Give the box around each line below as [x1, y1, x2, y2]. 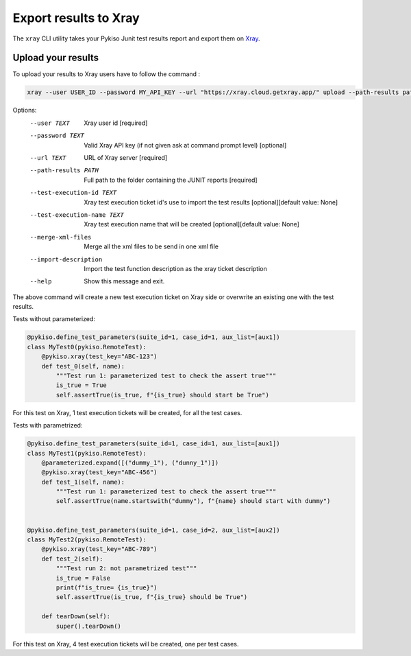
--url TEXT [29, 154, 66, 161]
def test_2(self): [41, 554, 103, 563]
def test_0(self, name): [41, 362, 125, 370]
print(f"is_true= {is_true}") [55, 584, 158, 591]
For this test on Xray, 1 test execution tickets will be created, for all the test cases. [12, 408, 242, 417]
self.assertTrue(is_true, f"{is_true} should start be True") [55, 391, 270, 399]
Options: [12, 106, 37, 115]
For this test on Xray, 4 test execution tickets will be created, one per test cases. [12, 640, 239, 648]
